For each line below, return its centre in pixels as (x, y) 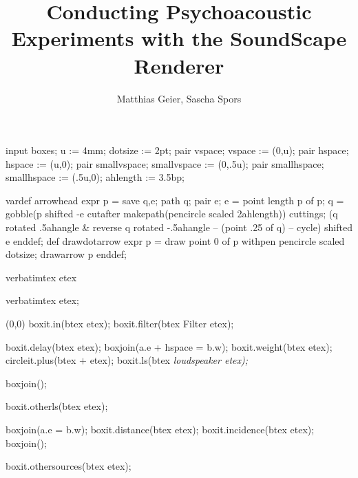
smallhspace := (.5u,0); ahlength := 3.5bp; (95, 177)
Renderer (179, 65)
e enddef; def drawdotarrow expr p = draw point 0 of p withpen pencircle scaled (175, 240)
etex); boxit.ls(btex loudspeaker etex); (169, 360)
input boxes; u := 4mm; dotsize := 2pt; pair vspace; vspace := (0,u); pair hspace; (177, 150)
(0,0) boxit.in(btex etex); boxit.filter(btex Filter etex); (120, 324)
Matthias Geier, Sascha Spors (179, 98)
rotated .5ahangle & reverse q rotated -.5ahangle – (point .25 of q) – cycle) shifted (179, 227)
